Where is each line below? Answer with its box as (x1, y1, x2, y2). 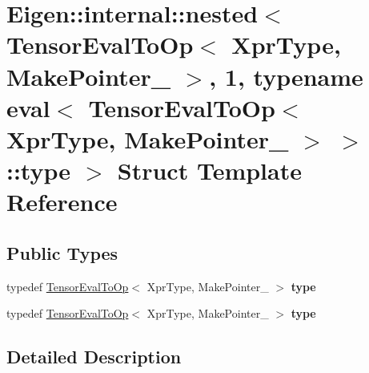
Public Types (6, 240, 118, 265)
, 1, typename (209, 59, 363, 92)
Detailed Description (6, 344, 182, 369)
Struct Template (117, 154, 302, 187)
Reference (6, 185, 118, 218)
